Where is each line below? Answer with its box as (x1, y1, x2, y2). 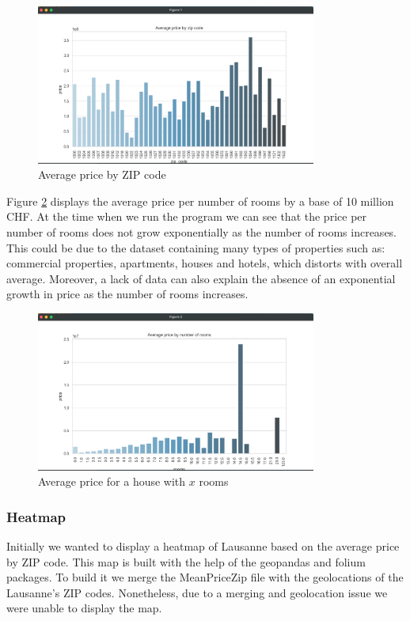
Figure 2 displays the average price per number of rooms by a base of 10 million (6, 192, 394, 209)
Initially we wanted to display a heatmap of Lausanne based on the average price (6, 538, 400, 554)
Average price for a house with (38, 473, 186, 490)
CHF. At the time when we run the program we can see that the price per (6, 208, 367, 225)
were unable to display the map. (6, 600, 162, 616)
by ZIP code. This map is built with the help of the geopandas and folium (6, 553, 366, 570)
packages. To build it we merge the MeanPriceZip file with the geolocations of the (6, 569, 404, 585)
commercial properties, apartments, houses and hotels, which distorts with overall (6, 255, 403, 271)
